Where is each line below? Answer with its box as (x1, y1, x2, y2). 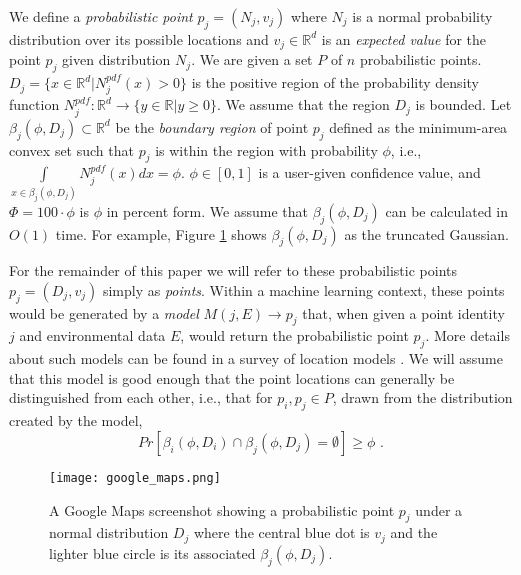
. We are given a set (191, 49, 313, 70)
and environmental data (19, 325, 166, 346)
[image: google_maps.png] (49, 470, 221, 485)
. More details (425, 325, 510, 346)
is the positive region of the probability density (191, 72, 479, 93)
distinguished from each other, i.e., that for (9, 387, 273, 408)
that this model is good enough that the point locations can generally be (9, 367, 455, 388)
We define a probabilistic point (9, 6, 193, 26)
